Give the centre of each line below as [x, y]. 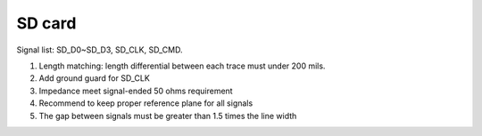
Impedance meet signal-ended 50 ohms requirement [136, 91]
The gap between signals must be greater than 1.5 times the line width [168, 116]
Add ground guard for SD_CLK [95, 78]
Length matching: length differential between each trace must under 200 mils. [182, 66]
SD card [46, 23]
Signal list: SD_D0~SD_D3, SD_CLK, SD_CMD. [100, 50]
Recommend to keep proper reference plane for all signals [146, 103]
